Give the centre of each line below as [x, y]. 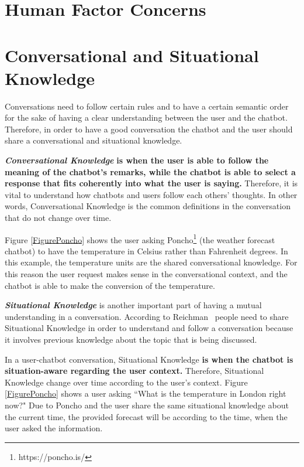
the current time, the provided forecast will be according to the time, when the [146, 416]
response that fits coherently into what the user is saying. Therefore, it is [151, 183]
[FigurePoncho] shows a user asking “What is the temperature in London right [146, 393]
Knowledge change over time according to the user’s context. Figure [126, 382]
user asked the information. [54, 428]
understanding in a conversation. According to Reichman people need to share [147, 316]
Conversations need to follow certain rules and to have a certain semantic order [147, 106]
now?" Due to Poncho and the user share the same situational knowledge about [147, 405]
